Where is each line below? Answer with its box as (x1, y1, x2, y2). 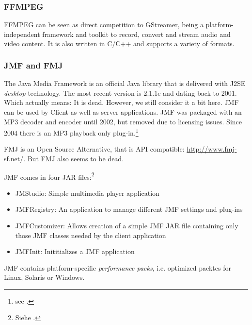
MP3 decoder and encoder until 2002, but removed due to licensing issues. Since (4, 116, 242, 126)
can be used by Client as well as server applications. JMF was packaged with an (4, 107, 242, 117)
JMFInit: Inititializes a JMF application (15, 246, 135, 257)
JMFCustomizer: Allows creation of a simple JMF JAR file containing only (15, 221, 238, 231)
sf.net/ (4, 154, 24, 164)
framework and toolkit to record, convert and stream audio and (42, 29, 231, 39)
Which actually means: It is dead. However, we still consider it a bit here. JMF (4, 97, 239, 107)
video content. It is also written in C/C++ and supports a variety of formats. (4, 38, 235, 49)
